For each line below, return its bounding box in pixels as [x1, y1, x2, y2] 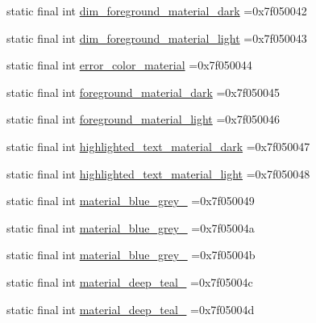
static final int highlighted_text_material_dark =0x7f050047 [6, 137, 310, 154]
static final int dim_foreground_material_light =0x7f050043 [6, 29, 307, 46]
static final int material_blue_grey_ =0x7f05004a [6, 219, 255, 236]
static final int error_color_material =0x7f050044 [6, 57, 252, 73]
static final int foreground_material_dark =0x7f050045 [6, 83, 281, 100]
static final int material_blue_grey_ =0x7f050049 [6, 192, 255, 209]
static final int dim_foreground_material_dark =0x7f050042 [6, 2, 307, 19]
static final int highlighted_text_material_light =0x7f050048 [6, 165, 310, 182]
